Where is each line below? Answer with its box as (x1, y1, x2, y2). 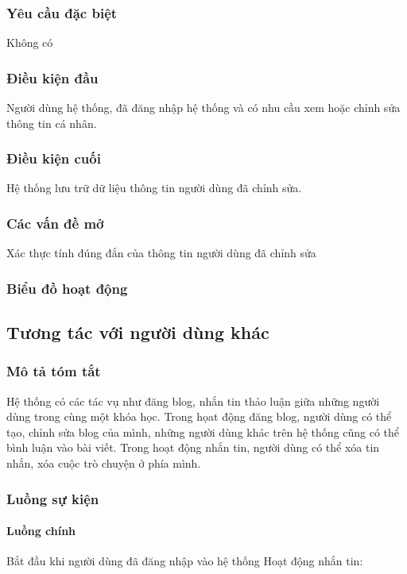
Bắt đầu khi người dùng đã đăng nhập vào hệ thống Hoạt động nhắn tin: (6, 553, 363, 569)
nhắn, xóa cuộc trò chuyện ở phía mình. (6, 455, 201, 472)
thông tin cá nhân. (6, 114, 97, 131)
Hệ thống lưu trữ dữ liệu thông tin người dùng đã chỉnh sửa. (6, 179, 302, 196)
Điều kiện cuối (6, 148, 101, 168)
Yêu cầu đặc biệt (6, 2, 118, 22)
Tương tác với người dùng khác (6, 320, 269, 345)
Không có (6, 34, 53, 51)
